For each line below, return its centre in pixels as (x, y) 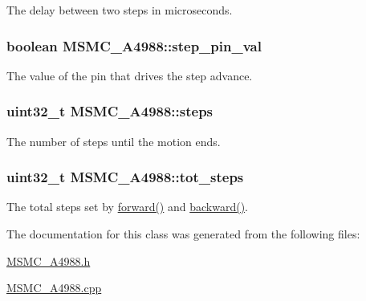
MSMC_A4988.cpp (54, 288)
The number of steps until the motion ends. (114, 141)
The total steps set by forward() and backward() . (128, 207)
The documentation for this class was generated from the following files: (183, 234)
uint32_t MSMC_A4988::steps (110, 111)
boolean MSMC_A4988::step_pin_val (134, 45)
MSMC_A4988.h (49, 260)
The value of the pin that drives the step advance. (130, 75)
